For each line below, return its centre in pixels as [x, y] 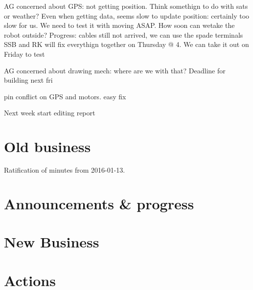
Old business [47, 146]
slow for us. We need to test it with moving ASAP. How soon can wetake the [119, 25]
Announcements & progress [99, 203]
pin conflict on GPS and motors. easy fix [65, 96]
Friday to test [24, 54]
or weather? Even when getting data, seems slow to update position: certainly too [127, 15]
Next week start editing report [50, 113]
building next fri [28, 80]
